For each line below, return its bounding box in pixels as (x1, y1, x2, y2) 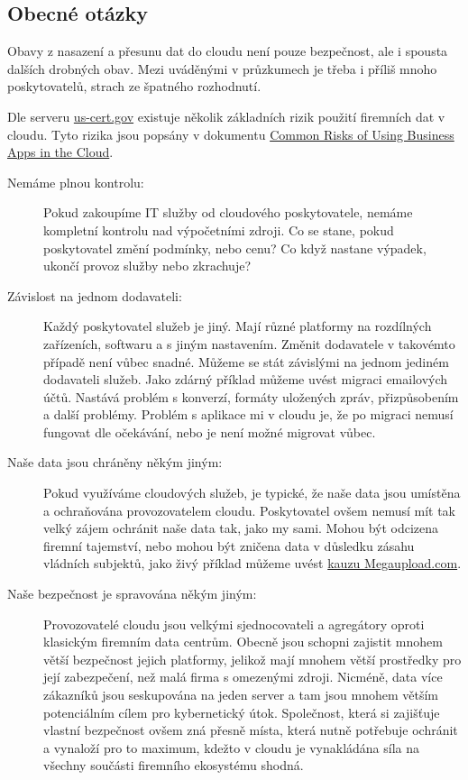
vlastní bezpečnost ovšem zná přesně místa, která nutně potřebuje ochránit (43, 720, 458, 739)
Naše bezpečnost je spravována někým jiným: (7, 584, 257, 603)
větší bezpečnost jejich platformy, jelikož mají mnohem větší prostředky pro (43, 649, 462, 668)
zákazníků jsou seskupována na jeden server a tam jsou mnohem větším (43, 685, 439, 704)
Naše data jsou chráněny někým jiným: (7, 453, 223, 472)
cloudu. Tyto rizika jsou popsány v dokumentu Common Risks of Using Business (7, 124, 454, 143)
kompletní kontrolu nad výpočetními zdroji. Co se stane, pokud (43, 220, 394, 239)
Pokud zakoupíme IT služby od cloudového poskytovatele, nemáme (43, 203, 413, 222)
